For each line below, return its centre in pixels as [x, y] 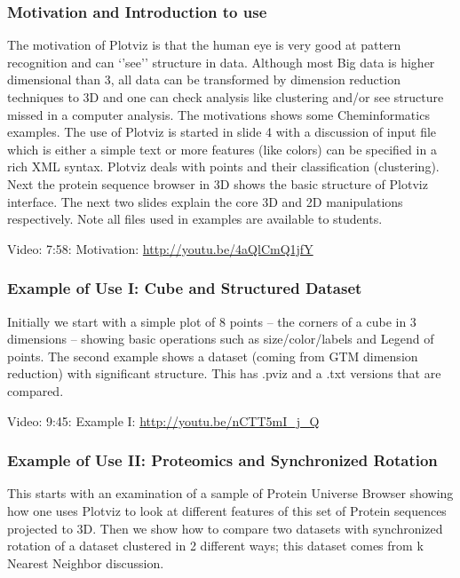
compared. [36, 390]
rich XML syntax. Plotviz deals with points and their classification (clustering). [223, 166]
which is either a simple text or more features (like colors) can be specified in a [222, 149]
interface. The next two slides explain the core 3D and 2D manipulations [205, 201]
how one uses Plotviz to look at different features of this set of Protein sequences [227, 510]
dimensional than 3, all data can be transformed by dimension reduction [204, 79]
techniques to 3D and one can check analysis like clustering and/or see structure [226, 97]
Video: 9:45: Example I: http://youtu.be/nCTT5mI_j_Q [163, 420]
